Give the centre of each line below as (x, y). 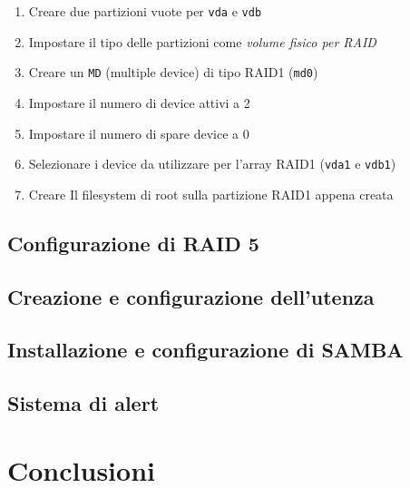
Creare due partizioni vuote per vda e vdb (145, 11)
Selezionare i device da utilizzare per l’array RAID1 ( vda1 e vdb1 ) (212, 164)
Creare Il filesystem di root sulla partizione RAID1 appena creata (211, 194)
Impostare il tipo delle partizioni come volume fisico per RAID (202, 41)
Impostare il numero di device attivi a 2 (139, 102)
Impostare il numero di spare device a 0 (139, 133)
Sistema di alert (83, 403)
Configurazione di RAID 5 (133, 243)
